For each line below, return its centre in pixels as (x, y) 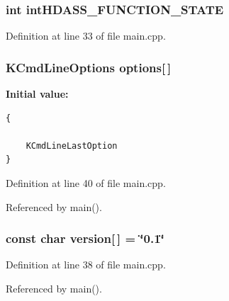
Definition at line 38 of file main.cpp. (86, 265)
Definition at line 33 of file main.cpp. (86, 36)
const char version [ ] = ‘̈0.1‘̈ (85, 238)
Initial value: (37, 94)
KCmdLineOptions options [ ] (89, 67)
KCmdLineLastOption (72, 146)
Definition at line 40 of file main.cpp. (86, 183)
